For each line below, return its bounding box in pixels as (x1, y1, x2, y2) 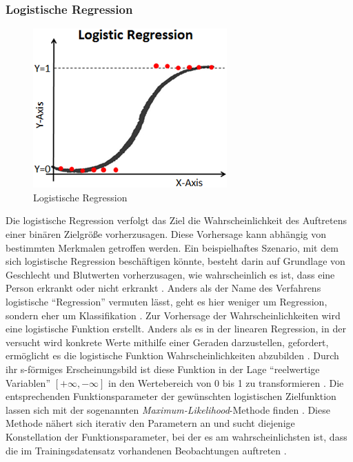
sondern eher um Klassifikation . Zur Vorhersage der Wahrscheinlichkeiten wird (6, 308, 341, 322)
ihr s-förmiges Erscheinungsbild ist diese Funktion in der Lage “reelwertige (6, 361, 320, 376)
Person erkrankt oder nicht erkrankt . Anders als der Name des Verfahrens (6, 281, 321, 295)
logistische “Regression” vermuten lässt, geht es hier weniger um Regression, (6, 294, 327, 308)
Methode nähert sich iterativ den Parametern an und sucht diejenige (6, 416, 295, 430)
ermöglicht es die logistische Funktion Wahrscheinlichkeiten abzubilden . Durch (6, 348, 339, 363)
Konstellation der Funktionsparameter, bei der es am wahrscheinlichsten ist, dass (6, 429, 347, 443)
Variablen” (6, 375, 51, 390)
